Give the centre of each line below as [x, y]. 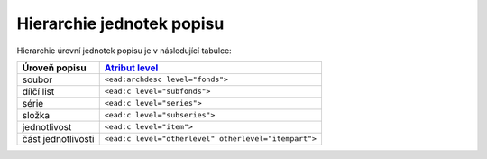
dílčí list [38, 91]
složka [36, 115]
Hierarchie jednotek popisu [120, 23]
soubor [37, 79]
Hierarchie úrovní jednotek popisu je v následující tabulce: [124, 51]
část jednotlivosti [58, 138]
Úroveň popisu [54, 68]
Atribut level [131, 68]
